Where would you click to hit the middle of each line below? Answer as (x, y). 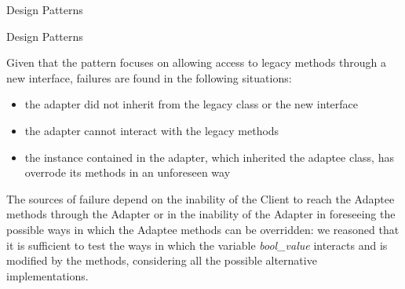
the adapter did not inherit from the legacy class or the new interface (192, 104)
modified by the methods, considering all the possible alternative (162, 260)
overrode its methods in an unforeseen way (128, 172)
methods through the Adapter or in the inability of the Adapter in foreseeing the (201, 214)
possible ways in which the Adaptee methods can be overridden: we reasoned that (203, 229)
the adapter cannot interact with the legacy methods (152, 130)
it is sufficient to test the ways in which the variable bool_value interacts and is (197, 245)
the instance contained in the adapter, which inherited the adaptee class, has (209, 157)
